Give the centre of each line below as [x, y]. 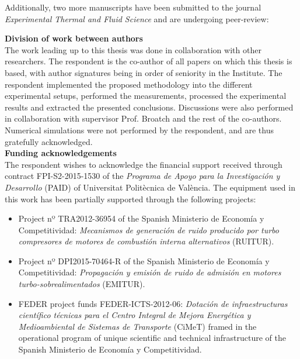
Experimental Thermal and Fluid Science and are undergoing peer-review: [137, 18]
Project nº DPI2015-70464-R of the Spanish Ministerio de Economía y [144, 260]
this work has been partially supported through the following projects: [130, 199]
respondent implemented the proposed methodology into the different [129, 84]
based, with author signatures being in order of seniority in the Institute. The [144, 72]
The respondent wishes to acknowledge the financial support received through [144, 164]
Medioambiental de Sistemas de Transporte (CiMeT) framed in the [137, 326]
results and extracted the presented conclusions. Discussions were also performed [149, 107]
